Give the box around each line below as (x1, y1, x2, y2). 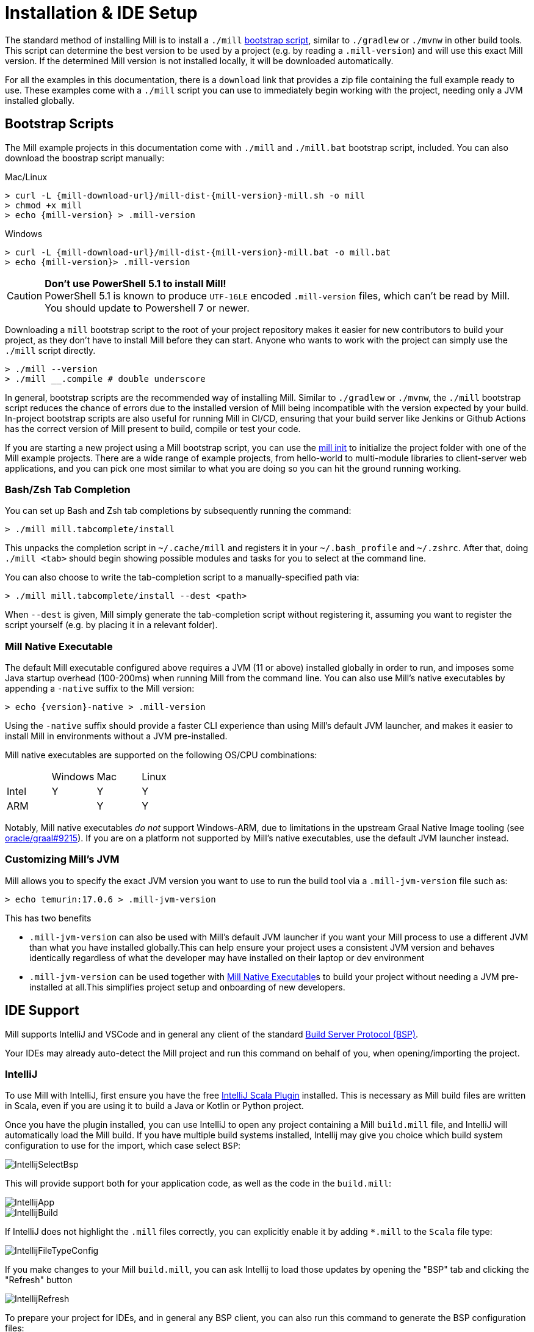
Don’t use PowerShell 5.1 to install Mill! (45, 277, 226, 290)
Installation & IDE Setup (5, 2, 198, 23)
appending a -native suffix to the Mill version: (5, 683, 195, 694)
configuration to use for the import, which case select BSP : (5, 1140, 241, 1151)
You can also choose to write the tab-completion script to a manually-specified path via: (5, 572, 359, 583)
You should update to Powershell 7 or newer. (45, 301, 250, 314)
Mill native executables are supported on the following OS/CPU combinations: (5, 750, 317, 761)
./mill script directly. (5, 345, 96, 356)
